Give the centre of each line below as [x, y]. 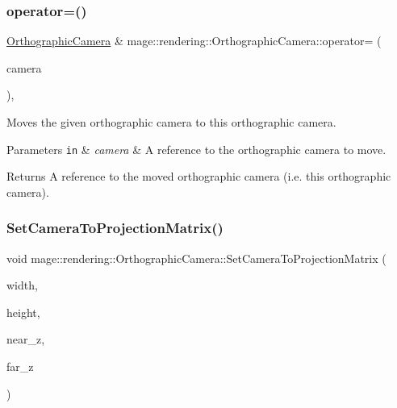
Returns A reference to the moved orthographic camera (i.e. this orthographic [199, 176]
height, [23, 312]
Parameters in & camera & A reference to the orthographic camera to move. [196, 149]
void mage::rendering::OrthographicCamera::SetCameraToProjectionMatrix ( [196, 258]
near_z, [26, 339]
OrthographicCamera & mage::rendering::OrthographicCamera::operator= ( [194, 41]
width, [22, 285]
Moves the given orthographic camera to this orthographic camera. [171, 122]
